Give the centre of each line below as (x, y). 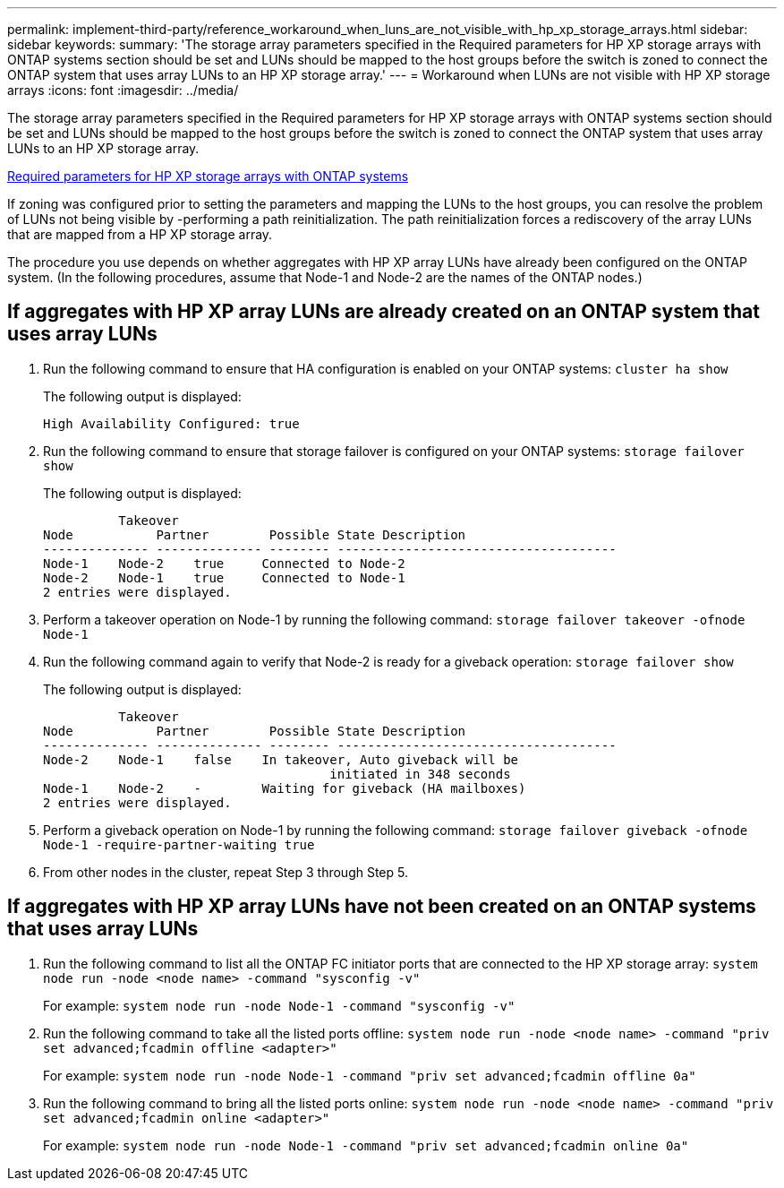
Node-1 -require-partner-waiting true (179, 844)
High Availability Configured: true (171, 423)
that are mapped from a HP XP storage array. (140, 234)
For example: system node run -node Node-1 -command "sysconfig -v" (279, 1005)
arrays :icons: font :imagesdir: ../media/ (123, 90)
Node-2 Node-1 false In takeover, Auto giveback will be (281, 759)
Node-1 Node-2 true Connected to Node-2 (224, 563)
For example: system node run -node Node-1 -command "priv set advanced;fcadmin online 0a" (366, 1145)
